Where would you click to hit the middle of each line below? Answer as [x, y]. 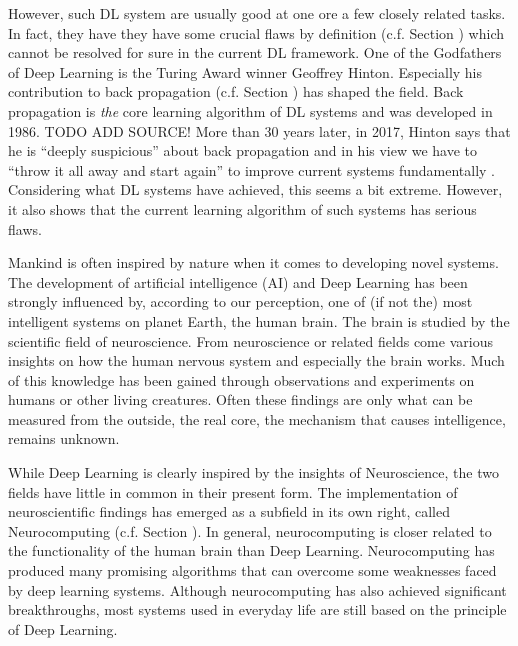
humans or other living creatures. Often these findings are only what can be [240, 399]
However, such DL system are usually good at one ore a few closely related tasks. [257, 13]
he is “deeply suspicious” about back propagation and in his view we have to [243, 150]
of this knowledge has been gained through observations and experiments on [241, 379]
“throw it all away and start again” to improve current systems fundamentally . [251, 169]
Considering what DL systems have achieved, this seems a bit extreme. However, [255, 189]
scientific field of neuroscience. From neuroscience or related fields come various [250, 340]
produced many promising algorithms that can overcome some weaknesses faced [252, 570]
